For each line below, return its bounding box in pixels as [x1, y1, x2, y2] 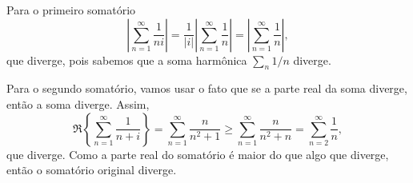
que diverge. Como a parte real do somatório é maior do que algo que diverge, [6, 145, 389, 162]
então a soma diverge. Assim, [6, 95, 150, 112]
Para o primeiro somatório [6, 2, 136, 18]
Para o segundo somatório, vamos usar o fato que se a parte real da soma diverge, [6, 80, 407, 97]
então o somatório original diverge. [6, 161, 177, 178]
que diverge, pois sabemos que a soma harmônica [6, 51, 247, 68]
